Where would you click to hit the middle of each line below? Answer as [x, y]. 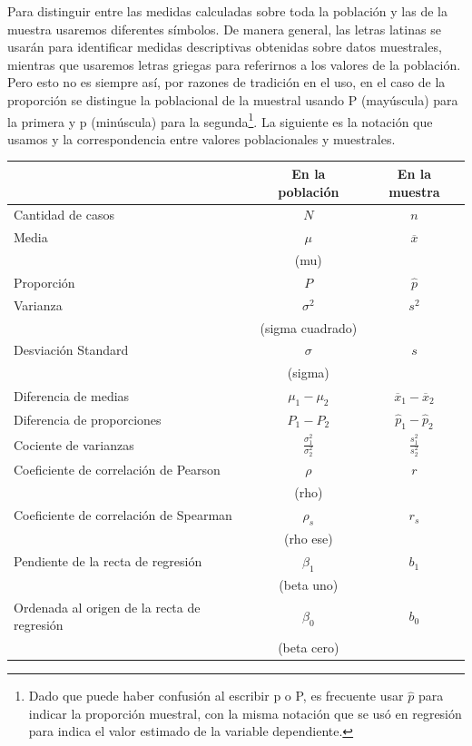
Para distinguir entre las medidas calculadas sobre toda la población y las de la [227, 11]
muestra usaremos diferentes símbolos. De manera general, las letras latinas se [224, 29]
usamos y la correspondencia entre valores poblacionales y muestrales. [202, 138]
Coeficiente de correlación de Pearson [117, 470]
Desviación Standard [71, 350]
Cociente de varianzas [74, 444]
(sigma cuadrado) [309, 327]
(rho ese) [308, 538]
